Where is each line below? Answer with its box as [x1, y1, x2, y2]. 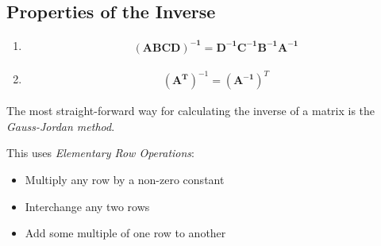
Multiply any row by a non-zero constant [25, 171, 225, 188]
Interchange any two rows [25, 198, 150, 214]
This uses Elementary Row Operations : [6, 144, 194, 161]
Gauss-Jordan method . [6, 117, 115, 134]
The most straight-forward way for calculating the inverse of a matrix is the [6, 102, 375, 119]
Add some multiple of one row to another [25, 225, 226, 241]
